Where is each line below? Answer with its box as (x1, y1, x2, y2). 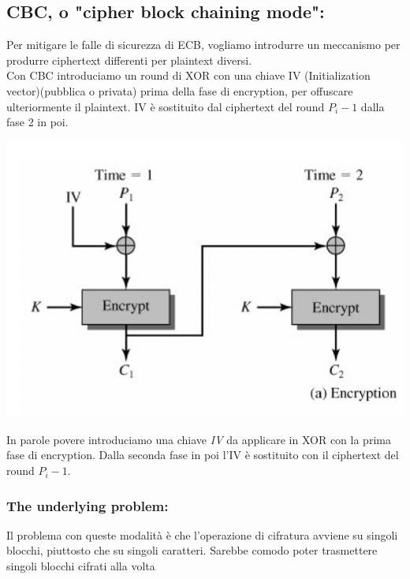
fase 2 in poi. (6, 114, 69, 130)
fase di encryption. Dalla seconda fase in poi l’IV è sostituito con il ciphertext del (6, 446, 399, 463)
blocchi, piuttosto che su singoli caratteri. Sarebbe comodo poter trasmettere (6, 542, 378, 558)
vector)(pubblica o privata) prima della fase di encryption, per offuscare (6, 82, 353, 99)
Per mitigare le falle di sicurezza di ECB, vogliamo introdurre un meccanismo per (6, 36, 401, 53)
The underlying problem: (6, 495, 169, 515)
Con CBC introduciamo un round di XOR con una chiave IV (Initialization (6, 67, 371, 84)
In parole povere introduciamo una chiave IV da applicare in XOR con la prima (6, 431, 391, 447)
